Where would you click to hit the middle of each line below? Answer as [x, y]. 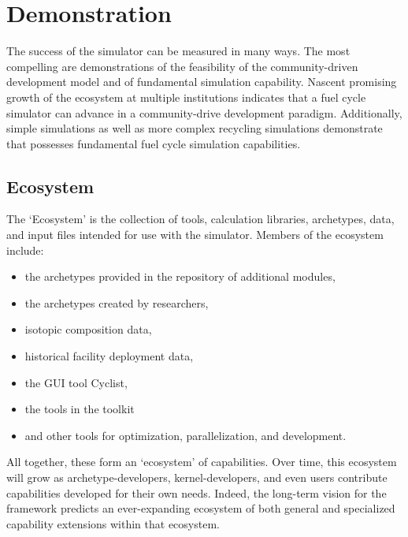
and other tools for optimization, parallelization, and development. [185, 435]
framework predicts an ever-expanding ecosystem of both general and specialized [201, 508]
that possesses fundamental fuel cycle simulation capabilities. [154, 143]
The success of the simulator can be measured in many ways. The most [178, 51]
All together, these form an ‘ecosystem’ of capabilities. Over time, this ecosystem [202, 462]
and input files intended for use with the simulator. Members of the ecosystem [195, 235]
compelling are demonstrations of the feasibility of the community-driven [182, 66]
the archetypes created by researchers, [117, 302]
